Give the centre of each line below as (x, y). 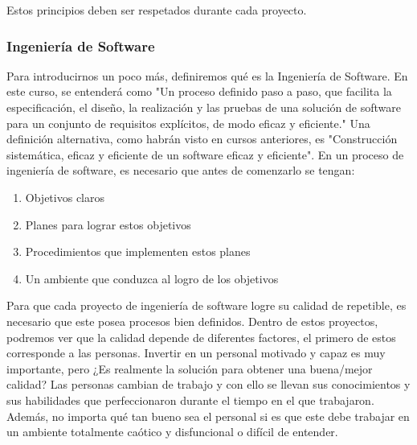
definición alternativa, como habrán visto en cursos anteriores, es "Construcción (202, 139)
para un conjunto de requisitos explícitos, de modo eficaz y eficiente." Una (188, 123)
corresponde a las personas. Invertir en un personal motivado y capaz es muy (196, 353)
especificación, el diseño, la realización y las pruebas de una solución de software (204, 107)
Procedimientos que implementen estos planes (138, 251)
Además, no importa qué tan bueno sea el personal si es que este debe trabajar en (208, 416)
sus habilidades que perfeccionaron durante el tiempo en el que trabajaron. (190, 400)
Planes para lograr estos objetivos (108, 224)
